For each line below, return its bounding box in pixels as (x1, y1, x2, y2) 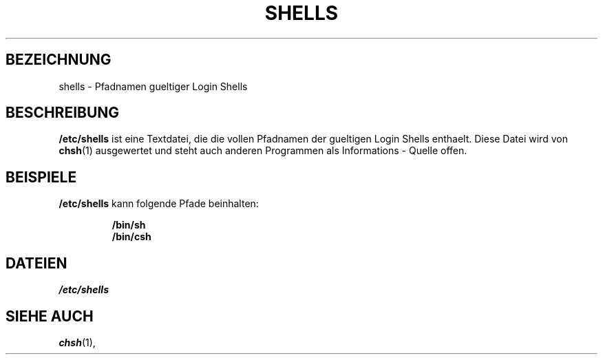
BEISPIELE (6, 168, 77, 186)
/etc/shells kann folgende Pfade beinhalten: (59, 198, 259, 210)
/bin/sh (112, 219, 146, 231)
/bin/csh (112, 231, 151, 243)
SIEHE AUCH (6, 307, 94, 325)
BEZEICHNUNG (6, 51, 112, 69)
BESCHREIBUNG (6, 104, 120, 122)
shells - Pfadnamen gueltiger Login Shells (59, 80, 248, 92)
